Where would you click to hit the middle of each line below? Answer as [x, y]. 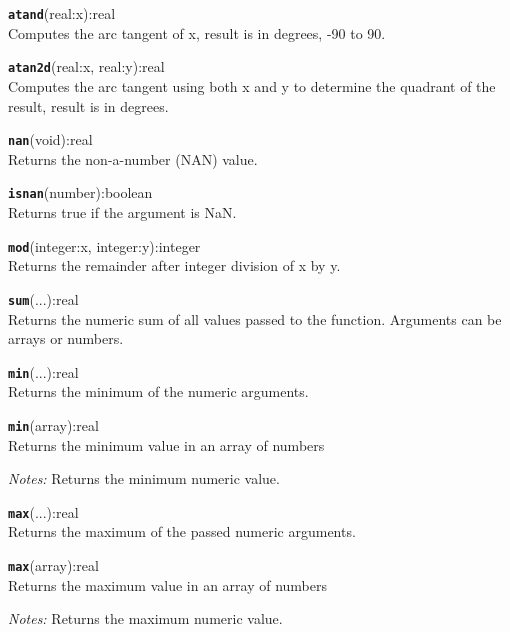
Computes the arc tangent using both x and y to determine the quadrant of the [252, 85]
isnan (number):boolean [80, 192]
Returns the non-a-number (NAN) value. [133, 158]
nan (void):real [50, 139]
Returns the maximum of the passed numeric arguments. [182, 531]
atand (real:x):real [62, 13]
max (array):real [53, 565]
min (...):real [43, 371]
